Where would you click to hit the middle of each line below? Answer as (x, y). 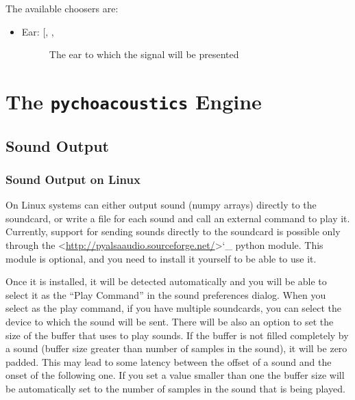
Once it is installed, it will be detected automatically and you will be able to (166, 281)
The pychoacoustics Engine (134, 101)
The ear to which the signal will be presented (144, 54)
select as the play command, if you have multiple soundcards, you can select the (173, 308)
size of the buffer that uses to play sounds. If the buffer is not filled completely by (177, 335)
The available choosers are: (62, 8)
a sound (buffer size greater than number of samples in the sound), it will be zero (176, 348)
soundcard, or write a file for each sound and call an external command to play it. (178, 218)
